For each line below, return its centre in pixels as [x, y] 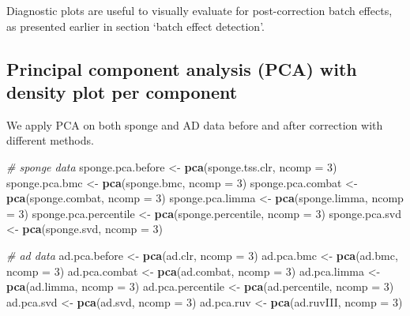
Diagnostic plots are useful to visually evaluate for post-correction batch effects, [199, 10]
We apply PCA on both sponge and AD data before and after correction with [195, 124]
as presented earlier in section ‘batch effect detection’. [135, 26]
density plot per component [122, 91]
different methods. [50, 140]
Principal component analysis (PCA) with [182, 68]
